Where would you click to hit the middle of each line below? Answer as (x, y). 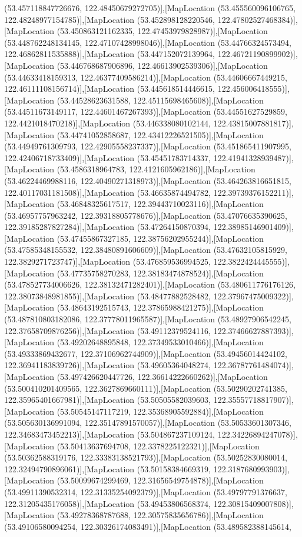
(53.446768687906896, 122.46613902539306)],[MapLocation (162, 65)
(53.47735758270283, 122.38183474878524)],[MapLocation (160, 273)
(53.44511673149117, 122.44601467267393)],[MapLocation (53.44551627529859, (146, 111)
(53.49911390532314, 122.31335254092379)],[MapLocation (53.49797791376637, (146, 491)
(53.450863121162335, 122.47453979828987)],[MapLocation (162, 31)
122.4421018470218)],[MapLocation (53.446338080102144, (108, 123)
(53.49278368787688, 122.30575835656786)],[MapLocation (160, 515)
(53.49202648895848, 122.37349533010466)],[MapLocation (160, 342)
